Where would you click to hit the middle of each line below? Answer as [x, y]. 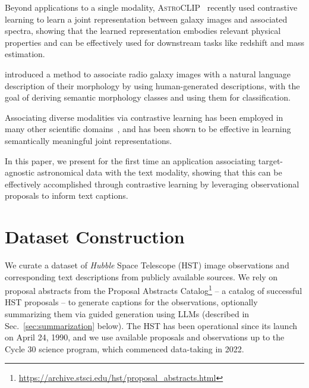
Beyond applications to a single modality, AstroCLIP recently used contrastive [151, 7]
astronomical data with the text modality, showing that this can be [160, 172]
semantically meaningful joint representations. [89, 140]
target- [271, 160]
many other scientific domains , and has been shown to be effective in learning [148, 129]
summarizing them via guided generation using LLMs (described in [127, 314]
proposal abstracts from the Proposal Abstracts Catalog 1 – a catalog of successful [154, 290]
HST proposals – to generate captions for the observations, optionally [131, 302]
